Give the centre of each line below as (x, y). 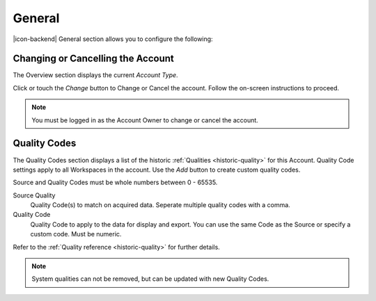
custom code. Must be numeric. (76, 234)
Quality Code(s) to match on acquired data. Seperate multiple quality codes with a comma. (160, 205)
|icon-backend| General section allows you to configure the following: (113, 39)
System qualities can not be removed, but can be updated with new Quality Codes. (150, 279)
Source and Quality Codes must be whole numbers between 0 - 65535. (115, 182)
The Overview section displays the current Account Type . (95, 75)
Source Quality (34, 195)
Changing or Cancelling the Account (93, 59)
